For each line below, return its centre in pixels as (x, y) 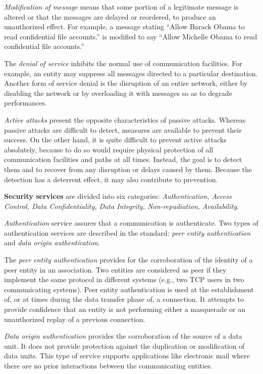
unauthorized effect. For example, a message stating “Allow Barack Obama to (124, 26)
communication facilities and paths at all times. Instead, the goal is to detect (123, 159)
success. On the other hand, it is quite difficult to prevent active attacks (115, 140)
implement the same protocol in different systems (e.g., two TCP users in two (124, 279)
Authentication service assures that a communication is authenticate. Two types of (131, 223)
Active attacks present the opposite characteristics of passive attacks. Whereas (125, 119)
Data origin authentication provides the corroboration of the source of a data (123, 336)
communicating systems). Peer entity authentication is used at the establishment (129, 289)
